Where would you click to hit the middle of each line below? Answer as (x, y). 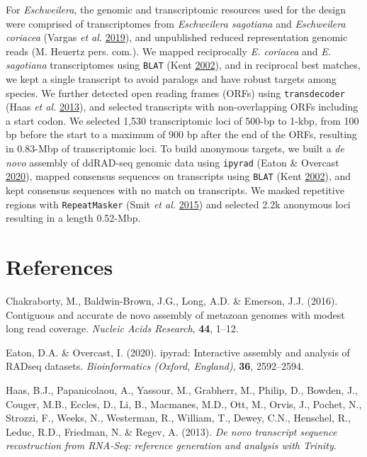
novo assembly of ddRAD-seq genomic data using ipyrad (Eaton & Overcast (173, 162)
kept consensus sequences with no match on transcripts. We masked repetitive (175, 190)
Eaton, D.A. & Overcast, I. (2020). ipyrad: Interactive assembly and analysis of (178, 352)
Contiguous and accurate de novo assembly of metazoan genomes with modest (175, 314)
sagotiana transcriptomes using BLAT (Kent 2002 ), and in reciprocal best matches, (183, 65)
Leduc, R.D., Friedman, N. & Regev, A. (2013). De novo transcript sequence (171, 431)
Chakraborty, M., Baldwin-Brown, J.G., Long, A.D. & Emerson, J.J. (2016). (172, 300)
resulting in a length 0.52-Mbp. (73, 218)
